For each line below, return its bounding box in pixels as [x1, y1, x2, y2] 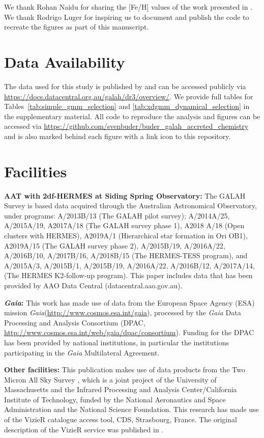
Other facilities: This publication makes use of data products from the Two [4, 364, 245, 375]
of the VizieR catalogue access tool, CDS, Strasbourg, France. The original [4, 414, 237, 425]
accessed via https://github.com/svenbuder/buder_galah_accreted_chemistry [4, 121, 249, 131]
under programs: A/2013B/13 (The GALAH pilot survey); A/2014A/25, [4, 210, 230, 221]
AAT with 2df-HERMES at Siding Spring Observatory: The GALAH [4, 190, 246, 201]
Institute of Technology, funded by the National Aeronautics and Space [4, 394, 226, 404]
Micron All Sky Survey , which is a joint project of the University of [4, 374, 217, 385]
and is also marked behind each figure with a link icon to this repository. [4, 130, 231, 141]
